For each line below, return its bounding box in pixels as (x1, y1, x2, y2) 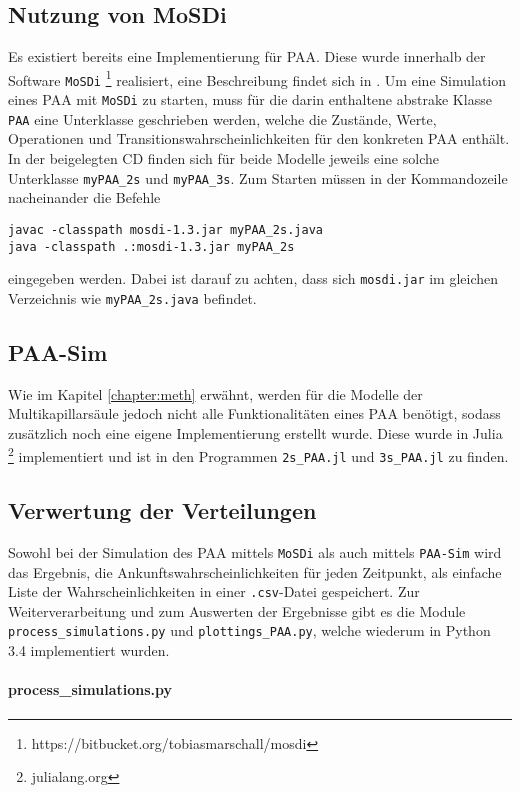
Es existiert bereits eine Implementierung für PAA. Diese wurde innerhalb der (8, 46, 486, 67)
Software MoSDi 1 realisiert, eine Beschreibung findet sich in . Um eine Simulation (8, 66, 507, 90)
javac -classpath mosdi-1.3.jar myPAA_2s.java (8, 222, 323, 237)
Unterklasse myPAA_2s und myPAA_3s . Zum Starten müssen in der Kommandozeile (8, 167, 508, 188)
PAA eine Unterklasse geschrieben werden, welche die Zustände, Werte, (8, 108, 437, 129)
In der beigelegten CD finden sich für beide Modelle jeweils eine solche (8, 148, 439, 169)
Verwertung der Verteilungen (8, 495, 317, 526)
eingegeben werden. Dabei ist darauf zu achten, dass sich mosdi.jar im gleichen (8, 268, 499, 289)
